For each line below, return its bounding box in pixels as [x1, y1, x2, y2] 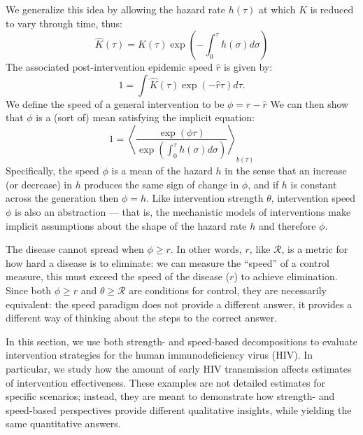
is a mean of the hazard [111, 163, 213, 178]
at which [259, 2, 296, 16]
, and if [248, 177, 279, 191]
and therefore [258, 218, 316, 233]
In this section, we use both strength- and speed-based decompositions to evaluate [6, 333, 358, 348]
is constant [290, 177, 337, 191]
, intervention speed [271, 191, 356, 205]
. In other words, [170, 242, 242, 256]
